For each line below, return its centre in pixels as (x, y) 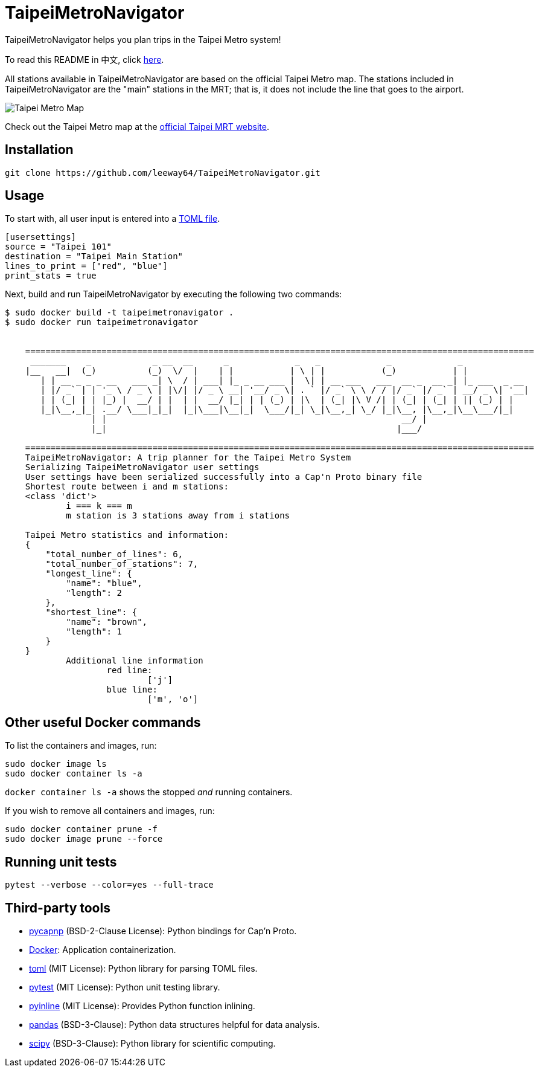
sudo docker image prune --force (84, 839)
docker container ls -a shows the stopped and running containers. (149, 792)
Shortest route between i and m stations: (127, 487)
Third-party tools (58, 908)
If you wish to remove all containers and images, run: (110, 811)
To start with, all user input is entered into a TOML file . (113, 219)
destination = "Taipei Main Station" (94, 257)
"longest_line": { (89, 574)
